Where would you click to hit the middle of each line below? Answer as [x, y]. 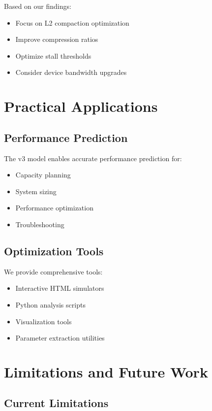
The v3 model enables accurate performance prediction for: [93, 158]
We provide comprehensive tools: [53, 271]
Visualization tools [44, 321]
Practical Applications [81, 106]
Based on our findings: [38, 6]
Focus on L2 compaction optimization [72, 22]
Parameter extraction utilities [60, 338]
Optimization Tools [54, 251]
